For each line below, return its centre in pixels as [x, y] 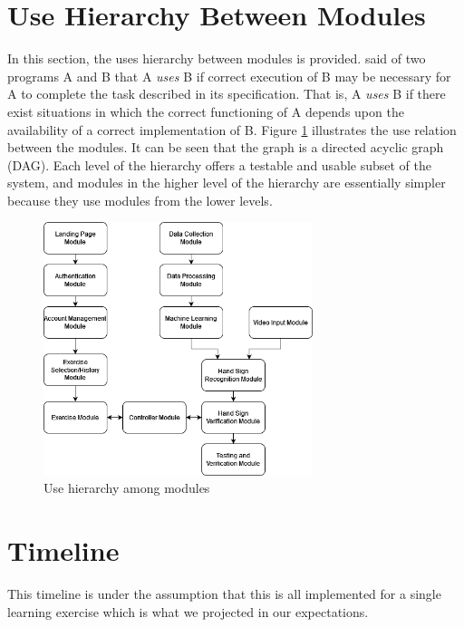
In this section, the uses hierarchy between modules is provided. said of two [217, 58]
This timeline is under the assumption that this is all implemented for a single [224, 594]
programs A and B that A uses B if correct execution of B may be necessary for [229, 76]
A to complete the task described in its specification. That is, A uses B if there [227, 94]
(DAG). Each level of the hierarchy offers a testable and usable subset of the [220, 164]
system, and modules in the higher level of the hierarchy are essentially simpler [227, 183]
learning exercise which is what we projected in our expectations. [188, 611]
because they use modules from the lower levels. [140, 200]
